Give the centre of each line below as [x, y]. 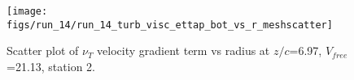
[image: [27, 11]
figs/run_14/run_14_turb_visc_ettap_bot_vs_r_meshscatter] [170, 25]
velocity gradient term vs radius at [184, 51]
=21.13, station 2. [51, 66]
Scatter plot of [43, 51]
